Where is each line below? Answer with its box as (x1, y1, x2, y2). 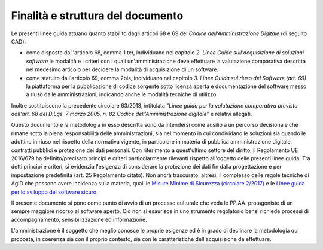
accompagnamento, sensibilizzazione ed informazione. (11, 216, 147, 223)
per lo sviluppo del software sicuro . (11, 188, 98, 196)
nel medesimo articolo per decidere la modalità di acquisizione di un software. (26, 66, 219, 73)
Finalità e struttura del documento (11, 9, 184, 22)
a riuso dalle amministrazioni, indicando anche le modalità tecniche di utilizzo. (26, 91, 218, 98)
